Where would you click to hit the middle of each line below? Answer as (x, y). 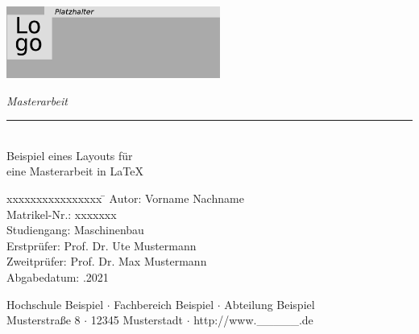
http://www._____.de (253, 320)
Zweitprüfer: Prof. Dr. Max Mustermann (107, 261)
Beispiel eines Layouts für (70, 155)
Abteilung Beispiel (270, 304)
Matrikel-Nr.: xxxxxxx (62, 214)
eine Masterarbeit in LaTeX (75, 171)
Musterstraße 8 (44, 320)
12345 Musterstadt (137, 320)
